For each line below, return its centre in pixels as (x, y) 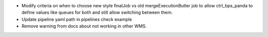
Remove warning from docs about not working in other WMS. (84, 26)
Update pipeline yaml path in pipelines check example (77, 19)
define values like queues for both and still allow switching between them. (97, 13)
